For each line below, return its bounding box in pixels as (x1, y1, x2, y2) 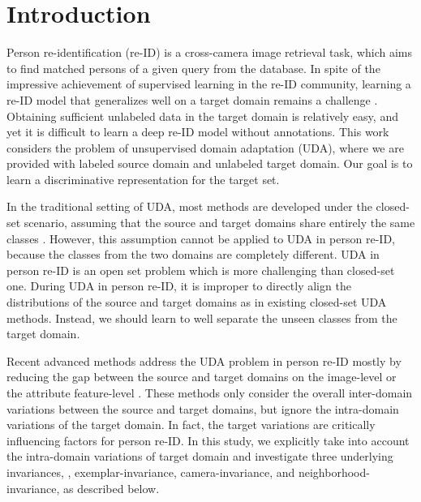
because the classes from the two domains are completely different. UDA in (6, 246, 380, 263)
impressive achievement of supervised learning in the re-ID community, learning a (6, 75, 411, 92)
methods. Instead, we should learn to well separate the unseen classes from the (6, 309, 397, 326)
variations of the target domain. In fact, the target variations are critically (6, 416, 376, 433)
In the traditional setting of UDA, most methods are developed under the (6, 198, 372, 215)
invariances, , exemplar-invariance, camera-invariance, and (6, 463, 295, 480)
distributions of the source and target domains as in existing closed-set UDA (6, 294, 387, 311)
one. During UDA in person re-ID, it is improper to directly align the (6, 277, 351, 294)
